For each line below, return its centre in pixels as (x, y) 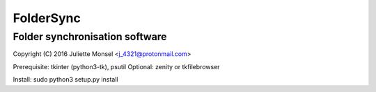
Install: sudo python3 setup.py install (65, 80)
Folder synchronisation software (90, 37)
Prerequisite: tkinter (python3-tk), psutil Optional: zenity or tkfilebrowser (116, 66)
